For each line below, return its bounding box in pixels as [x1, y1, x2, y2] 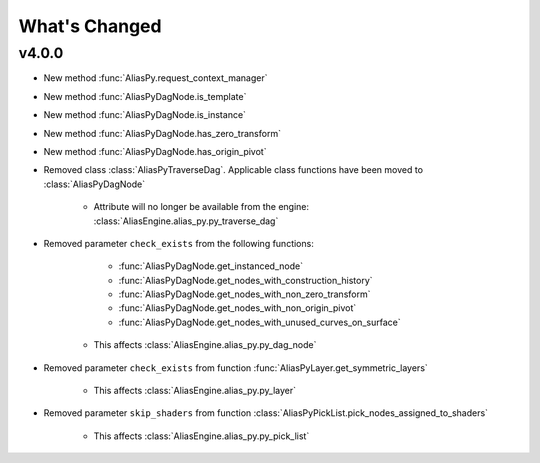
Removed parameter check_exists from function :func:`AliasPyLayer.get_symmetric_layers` [43, 361, 429, 374]
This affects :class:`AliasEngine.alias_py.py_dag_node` [93, 339, 317, 351]
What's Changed [18, 15, 162, 37]
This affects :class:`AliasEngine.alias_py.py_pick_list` [93, 430, 310, 442]
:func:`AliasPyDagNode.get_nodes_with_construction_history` [118, 274, 374, 286]
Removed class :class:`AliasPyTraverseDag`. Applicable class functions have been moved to [43, 164, 424, 176]
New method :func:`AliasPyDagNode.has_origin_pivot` [43, 145, 267, 157]
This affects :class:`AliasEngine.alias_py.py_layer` [93, 385, 297, 397]
